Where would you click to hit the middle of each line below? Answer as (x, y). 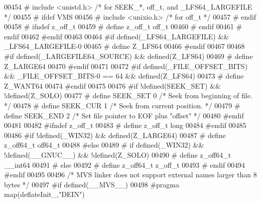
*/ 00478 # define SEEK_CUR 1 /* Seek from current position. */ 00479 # (122, 105)
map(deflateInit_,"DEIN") (44, 194)
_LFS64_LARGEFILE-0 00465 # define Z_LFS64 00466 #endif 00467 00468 (124, 46)
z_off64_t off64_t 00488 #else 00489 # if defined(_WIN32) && (104, 145)
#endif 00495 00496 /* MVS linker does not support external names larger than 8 (130, 175)
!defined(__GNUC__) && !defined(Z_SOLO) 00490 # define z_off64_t (118, 154)
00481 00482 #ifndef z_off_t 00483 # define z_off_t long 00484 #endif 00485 (125, 125)
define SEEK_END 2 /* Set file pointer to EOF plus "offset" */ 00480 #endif (124, 115)
